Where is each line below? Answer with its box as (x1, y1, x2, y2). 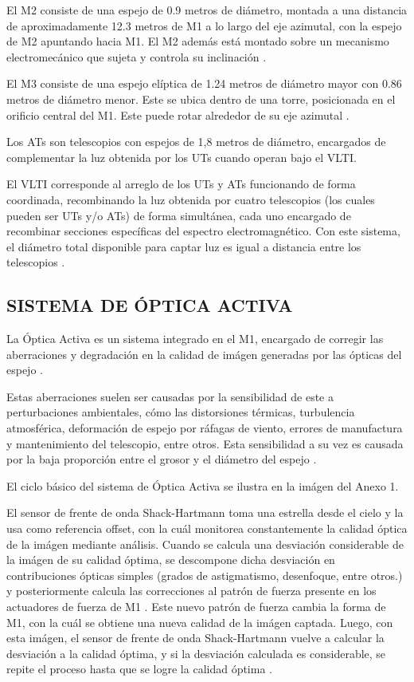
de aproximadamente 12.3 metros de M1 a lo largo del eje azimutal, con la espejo (6, 17, 402, 34)
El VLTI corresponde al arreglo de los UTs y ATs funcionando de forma (6, 175, 356, 192)
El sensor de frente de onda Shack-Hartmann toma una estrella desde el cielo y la (6, 504, 404, 521)
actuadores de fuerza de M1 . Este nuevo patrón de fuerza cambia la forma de (6, 598, 386, 615)
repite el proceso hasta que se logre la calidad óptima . (6, 660, 272, 677)
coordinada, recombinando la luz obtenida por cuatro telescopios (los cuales (6, 191, 375, 207)
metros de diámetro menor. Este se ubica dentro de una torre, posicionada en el (6, 90, 396, 107)
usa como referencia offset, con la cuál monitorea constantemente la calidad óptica (6, 520, 408, 537)
